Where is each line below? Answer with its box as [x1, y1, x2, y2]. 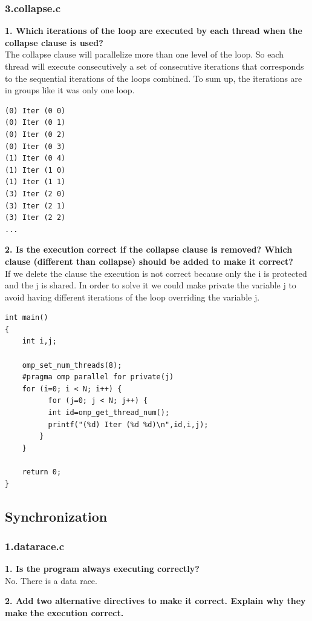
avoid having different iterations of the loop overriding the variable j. [5, 290, 260, 303]
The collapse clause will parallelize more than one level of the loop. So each [5, 48, 284, 61]
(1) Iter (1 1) [5, 178, 66, 187]
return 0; [22, 468, 62, 476]
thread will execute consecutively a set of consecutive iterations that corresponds [5, 60, 304, 72]
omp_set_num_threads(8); [22, 360, 122, 370]
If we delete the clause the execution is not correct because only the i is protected [5, 267, 307, 279]
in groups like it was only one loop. [5, 84, 135, 96]
